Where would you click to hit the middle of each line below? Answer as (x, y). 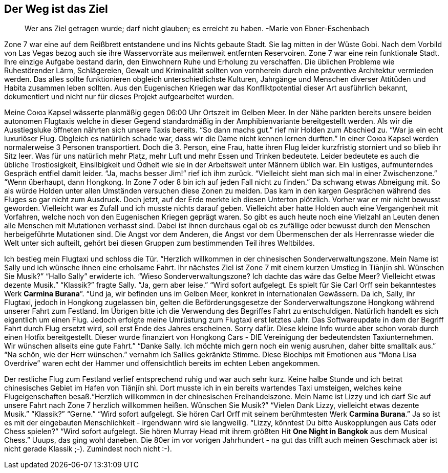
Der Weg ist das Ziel (56, 9)
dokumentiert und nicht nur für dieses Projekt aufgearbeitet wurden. (119, 97)
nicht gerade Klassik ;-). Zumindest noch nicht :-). (88, 449)
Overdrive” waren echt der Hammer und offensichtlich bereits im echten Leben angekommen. (162, 363)
